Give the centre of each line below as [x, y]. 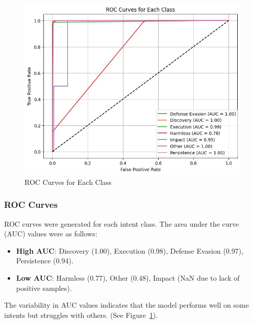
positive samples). [44, 288]
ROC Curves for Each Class [68, 182]
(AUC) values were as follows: [51, 234]
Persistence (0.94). [45, 261]
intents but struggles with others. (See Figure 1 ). [81, 315]
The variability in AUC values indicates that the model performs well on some [127, 305]
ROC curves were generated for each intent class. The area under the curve [122, 223]
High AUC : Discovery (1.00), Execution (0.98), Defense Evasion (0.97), [130, 250]
